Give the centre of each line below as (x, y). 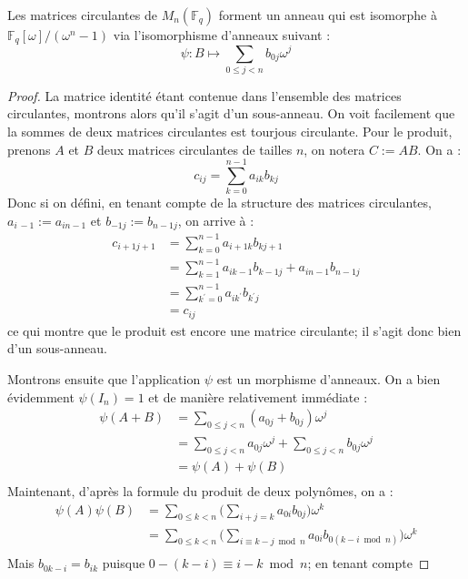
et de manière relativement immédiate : (258, 396)
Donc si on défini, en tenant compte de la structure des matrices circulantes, (219, 203)
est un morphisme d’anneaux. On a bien (329, 379)
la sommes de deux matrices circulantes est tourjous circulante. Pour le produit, (230, 132)
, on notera (334, 149)
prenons (29, 149)
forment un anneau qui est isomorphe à (328, 15)
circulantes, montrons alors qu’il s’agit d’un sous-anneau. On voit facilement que (231, 113)
